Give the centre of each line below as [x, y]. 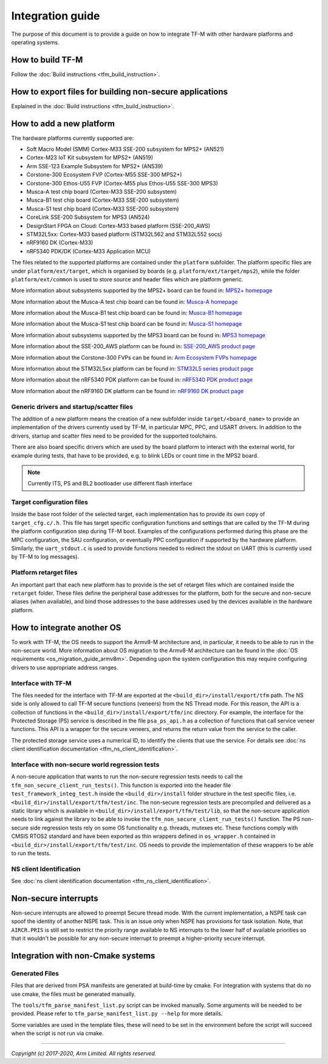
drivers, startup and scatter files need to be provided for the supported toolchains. [114, 436]
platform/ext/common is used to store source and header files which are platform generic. [127, 279]
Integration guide [56, 16]
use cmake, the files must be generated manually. [73, 994]
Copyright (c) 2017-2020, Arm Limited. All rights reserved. [84, 1053]
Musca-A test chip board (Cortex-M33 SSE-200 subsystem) [102, 192]
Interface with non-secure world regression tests [85, 764]
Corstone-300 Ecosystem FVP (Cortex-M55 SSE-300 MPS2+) [104, 175]
